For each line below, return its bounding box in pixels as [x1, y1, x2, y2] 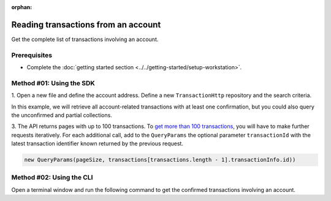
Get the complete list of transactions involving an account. [11, 36, 159, 43]
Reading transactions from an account [11, 19, 161, 30]
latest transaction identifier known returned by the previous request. [11, 140, 184, 147]
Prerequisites [11, 51, 52, 59]
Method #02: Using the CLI [11, 173, 93, 182]
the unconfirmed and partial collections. [11, 111, 113, 119]
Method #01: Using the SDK [11, 78, 95, 87]
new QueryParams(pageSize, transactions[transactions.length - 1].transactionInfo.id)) [24, 156, 296, 164]
